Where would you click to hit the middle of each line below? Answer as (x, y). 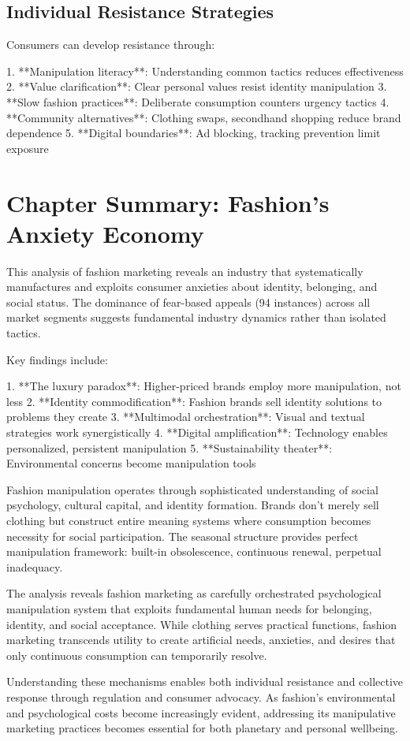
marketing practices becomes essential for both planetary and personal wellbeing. (202, 728)
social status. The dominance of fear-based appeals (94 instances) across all (188, 302)
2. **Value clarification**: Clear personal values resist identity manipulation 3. (197, 86)
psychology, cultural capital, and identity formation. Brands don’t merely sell (193, 505)
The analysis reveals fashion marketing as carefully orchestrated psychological (194, 593)
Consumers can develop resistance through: (111, 45)
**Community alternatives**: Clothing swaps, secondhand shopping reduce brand (204, 117)
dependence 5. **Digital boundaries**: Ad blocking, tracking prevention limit (194, 133)
